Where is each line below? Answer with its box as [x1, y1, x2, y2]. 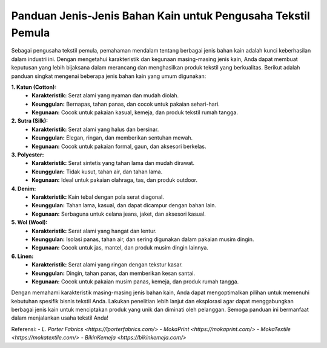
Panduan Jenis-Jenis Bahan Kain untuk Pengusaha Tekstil [11, 9, 310, 22]
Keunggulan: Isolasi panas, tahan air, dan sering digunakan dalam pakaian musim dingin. [31, 236, 254, 243]
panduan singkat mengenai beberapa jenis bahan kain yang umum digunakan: [11, 72, 206, 80]
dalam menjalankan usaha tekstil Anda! [11, 314, 109, 321]
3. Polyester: [11, 151, 44, 158]
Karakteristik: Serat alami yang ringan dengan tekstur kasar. [31, 261, 183, 268]
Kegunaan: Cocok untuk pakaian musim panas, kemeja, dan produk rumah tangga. [31, 278, 239, 285]
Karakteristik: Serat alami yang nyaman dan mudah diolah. [31, 92, 179, 99]
